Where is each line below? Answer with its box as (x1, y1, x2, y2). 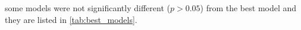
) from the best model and (200, 2, 297, 14)
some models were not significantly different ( (5, 2, 170, 14)
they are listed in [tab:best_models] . (5, 13, 137, 25)
